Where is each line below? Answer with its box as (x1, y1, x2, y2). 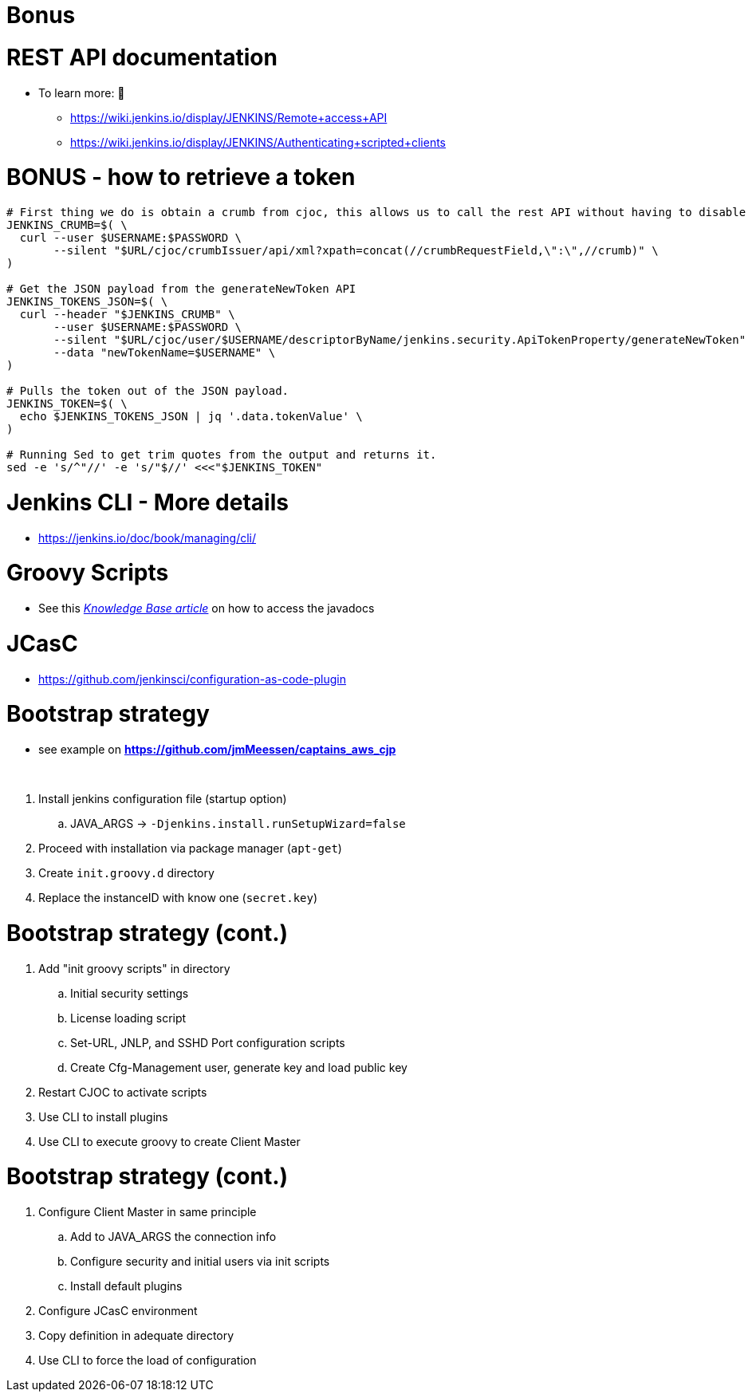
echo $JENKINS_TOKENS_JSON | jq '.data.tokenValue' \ (19, 410, 363, 423)
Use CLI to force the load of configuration (38, 1353, 257, 1367)
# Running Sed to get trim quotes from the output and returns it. (6, 448, 437, 461)
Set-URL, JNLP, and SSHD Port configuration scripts (70, 1035, 345, 1049)
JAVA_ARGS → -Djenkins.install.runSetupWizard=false (70, 817, 406, 830)
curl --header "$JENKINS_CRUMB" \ (19, 308, 235, 321)
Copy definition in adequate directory (38, 1329, 234, 1342)
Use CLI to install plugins (38, 1109, 168, 1124)
